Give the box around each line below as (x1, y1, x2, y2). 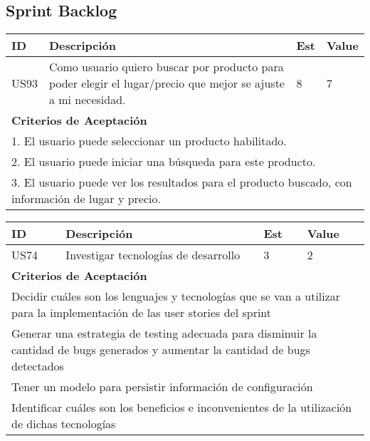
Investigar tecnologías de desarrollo (65, 247, 240, 264)
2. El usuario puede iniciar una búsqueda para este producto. (11, 153, 316, 170)
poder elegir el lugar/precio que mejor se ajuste (48, 75, 285, 92)
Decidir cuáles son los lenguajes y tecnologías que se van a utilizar (11, 288, 341, 305)
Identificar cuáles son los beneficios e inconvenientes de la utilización (11, 399, 352, 416)
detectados (11, 358, 64, 375)
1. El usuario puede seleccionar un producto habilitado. (11, 133, 287, 150)
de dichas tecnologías (11, 415, 116, 432)
